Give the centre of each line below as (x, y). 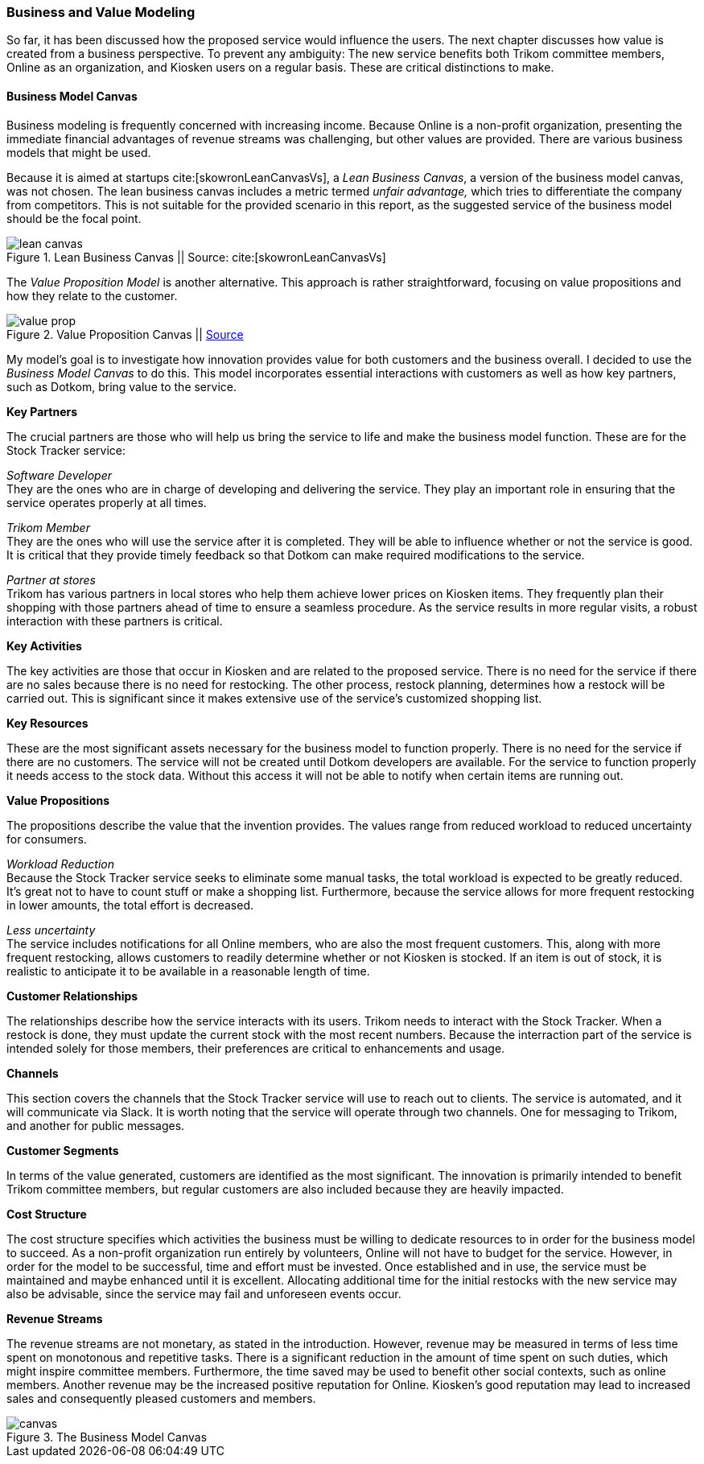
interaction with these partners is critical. (115, 621)
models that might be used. (79, 152)
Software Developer (59, 475)
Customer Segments (63, 1150)
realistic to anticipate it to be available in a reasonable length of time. (188, 971)
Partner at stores (51, 579)
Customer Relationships (72, 996)
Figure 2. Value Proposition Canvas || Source (125, 334)
